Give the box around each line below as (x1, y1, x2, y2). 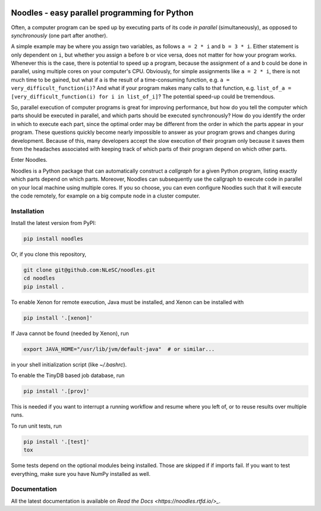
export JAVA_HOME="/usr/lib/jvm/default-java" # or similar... (23, 346, 215, 352)
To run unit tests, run (11, 422, 62, 430)
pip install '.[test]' (23, 438, 90, 445)
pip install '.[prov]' (23, 388, 90, 395)
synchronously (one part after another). (11, 32, 108, 39)
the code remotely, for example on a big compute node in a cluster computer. (11, 192, 200, 199)
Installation (11, 207, 45, 215)
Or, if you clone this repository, (11, 250, 87, 258)
